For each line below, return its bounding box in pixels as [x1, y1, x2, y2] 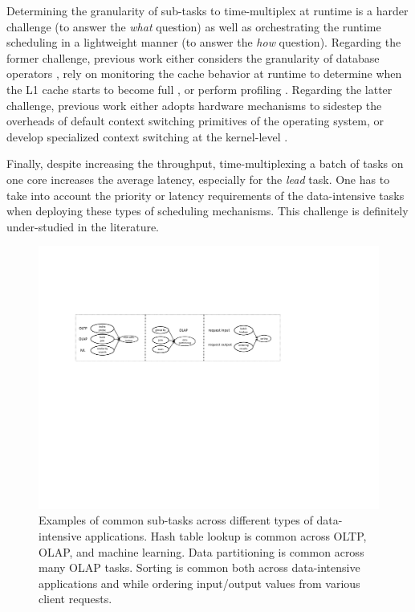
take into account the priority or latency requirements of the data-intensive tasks [6, 186, 405, 203]
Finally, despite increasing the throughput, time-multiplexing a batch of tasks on [6, 155, 404, 172]
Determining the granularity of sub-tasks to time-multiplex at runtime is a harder [6, 2, 409, 18]
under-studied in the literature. [6, 218, 160, 235]
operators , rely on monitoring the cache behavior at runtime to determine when [6, 65, 402, 82]
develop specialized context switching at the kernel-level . [6, 128, 288, 145]
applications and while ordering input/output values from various [39, 574, 360, 591]
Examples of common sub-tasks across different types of [39, 512, 313, 528]
